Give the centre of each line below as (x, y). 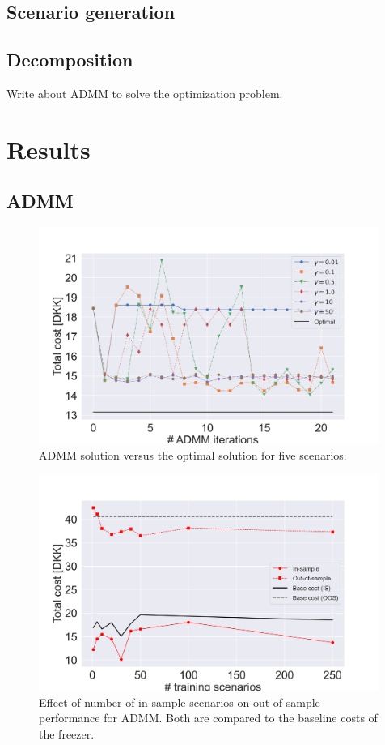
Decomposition (70, 60)
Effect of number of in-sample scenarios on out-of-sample (180, 702)
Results (49, 149)
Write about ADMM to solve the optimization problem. (145, 93)
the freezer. (67, 733)
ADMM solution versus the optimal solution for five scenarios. (193, 454)
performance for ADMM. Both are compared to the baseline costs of (208, 718)
